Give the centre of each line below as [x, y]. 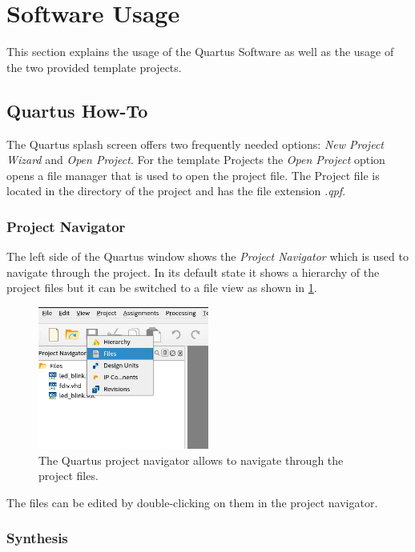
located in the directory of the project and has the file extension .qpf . [176, 191]
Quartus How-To [77, 110]
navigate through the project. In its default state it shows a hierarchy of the [193, 272]
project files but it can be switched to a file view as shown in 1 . [162, 288]
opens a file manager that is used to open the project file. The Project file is [193, 175]
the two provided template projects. [94, 67]
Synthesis [37, 538]
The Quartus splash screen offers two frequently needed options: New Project [195, 144]
